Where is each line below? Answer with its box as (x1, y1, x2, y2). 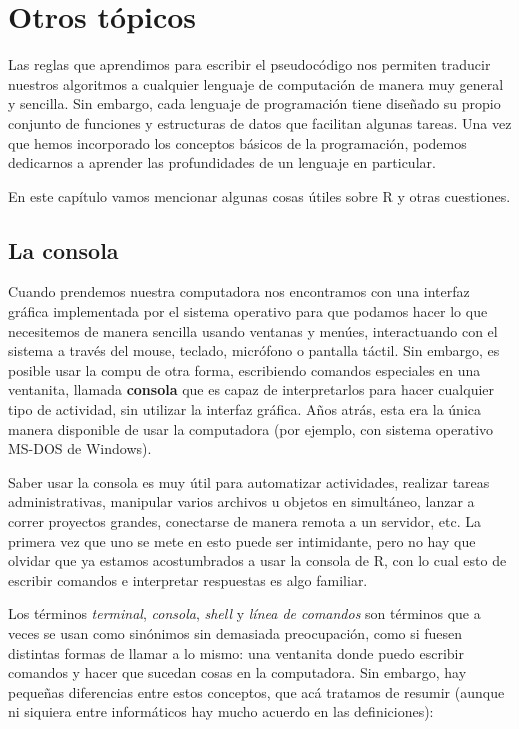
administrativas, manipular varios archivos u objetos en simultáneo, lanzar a (8, 491, 475, 512)
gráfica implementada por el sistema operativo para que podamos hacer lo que (8, 301, 488, 322)
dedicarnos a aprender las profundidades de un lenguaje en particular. (8, 152, 436, 173)
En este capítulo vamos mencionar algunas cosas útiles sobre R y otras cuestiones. (8, 185, 511, 206)
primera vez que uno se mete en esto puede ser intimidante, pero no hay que (8, 530, 476, 551)
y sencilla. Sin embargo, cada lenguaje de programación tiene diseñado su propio (8, 93, 501, 114)
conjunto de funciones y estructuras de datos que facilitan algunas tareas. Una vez (8, 112, 512, 133)
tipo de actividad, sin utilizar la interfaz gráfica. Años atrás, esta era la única (8, 399, 482, 420)
